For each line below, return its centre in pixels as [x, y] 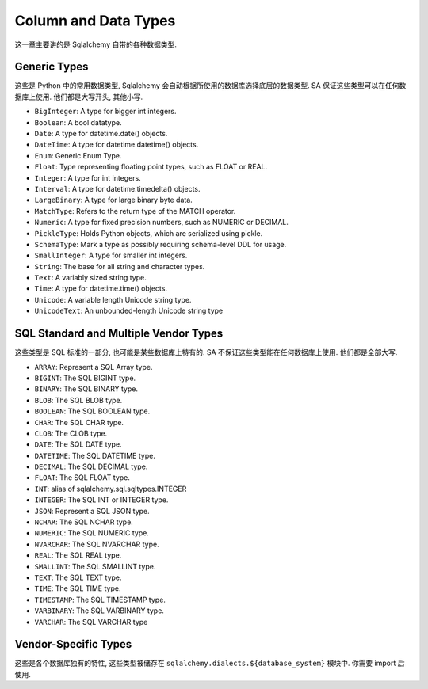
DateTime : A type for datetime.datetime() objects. [117, 145]
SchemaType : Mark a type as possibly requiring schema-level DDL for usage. [160, 244]
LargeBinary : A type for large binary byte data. [114, 200]
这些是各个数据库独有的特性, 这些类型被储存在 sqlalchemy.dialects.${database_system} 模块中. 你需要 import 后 [210, 663]
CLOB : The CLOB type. [71, 433]
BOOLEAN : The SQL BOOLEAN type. [92, 411]
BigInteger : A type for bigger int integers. [106, 112]
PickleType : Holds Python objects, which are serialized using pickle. [149, 233]
